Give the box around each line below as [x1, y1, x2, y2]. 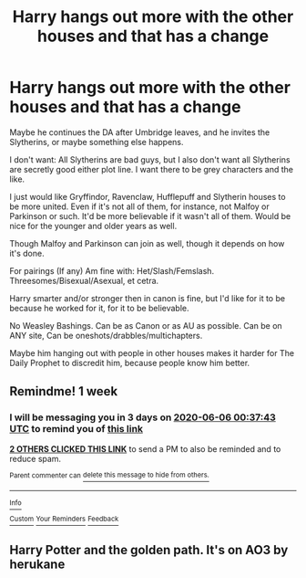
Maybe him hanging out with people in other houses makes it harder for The [9, 347, 294, 358]
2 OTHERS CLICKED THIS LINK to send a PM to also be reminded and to [9, 443, 281, 454]
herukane [9, 557, 66, 573]
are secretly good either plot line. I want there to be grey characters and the [9, 163, 294, 174]
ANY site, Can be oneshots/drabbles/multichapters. [9, 330, 203, 341]
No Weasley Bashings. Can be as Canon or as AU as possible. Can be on [9, 320, 282, 331]
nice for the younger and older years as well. [9, 220, 178, 231]
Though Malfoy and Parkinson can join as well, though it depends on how [9, 237, 285, 248]
